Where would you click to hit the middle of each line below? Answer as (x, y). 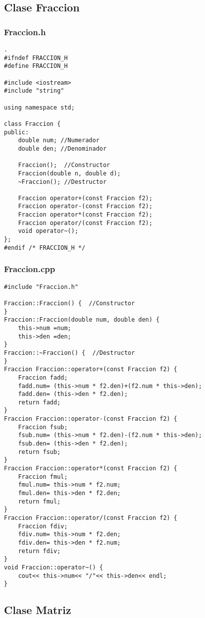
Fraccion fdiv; (43, 526)
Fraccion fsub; (43, 427)
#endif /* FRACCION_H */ (45, 248)
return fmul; (39, 501)
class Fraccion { (32, 124)
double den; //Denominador (62, 148)
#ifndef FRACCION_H (36, 58)
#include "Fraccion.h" (41, 287)
